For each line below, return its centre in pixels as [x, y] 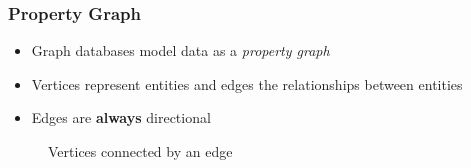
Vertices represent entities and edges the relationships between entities [247, 83]
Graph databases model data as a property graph [180, 50]
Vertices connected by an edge [140, 151]
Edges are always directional [121, 117]
